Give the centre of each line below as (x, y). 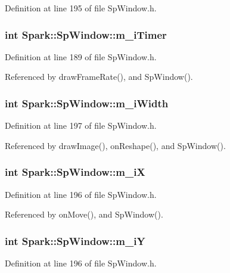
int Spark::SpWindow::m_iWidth (87, 103)
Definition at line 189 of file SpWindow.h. (81, 56)
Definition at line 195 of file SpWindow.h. (81, 8)
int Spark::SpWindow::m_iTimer (86, 34)
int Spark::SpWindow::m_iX (75, 172)
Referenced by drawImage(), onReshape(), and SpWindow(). (115, 145)
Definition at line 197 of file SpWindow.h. (81, 125)
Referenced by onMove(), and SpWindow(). (84, 214)
